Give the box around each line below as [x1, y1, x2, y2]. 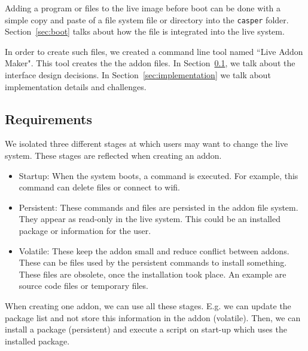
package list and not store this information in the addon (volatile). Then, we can [5, 311, 301, 324]
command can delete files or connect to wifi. [19, 181, 180, 193]
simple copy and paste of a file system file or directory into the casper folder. [5, 13, 289, 26]
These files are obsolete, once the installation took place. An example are [19, 267, 286, 280]
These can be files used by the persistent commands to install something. [19, 256, 287, 269]
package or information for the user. [19, 224, 151, 236]
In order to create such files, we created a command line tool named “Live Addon [5, 45, 303, 57]
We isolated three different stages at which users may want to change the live [5, 137, 288, 150]
